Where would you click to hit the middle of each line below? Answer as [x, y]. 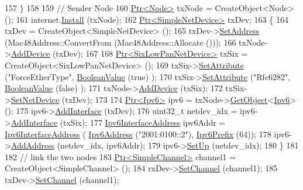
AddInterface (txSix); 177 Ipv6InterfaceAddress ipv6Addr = [118, 122]
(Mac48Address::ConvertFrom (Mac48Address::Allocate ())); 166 [120, 42]
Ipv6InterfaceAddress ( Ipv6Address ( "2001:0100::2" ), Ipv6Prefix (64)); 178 [138, 134]
